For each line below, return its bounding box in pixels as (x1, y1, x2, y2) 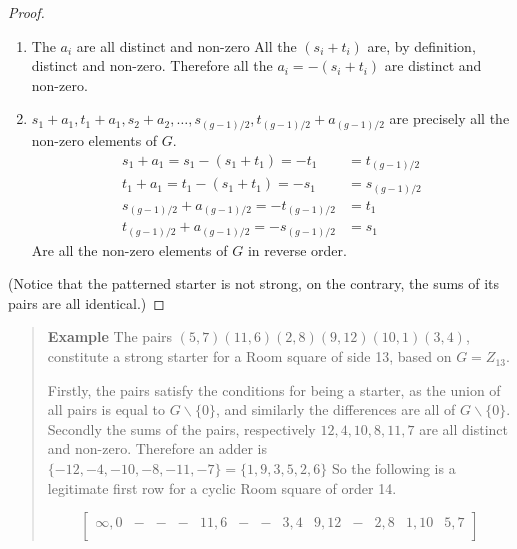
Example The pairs (47, 326, 173, 347)
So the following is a (331, 458, 456, 479)
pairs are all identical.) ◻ (8, 292, 165, 313)
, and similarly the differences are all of (215, 399, 456, 420)
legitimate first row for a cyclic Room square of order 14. (47, 477, 397, 498)
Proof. (8, 2, 45, 22)
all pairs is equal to (47, 399, 166, 420)
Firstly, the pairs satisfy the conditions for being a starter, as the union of (47, 379, 501, 400)
